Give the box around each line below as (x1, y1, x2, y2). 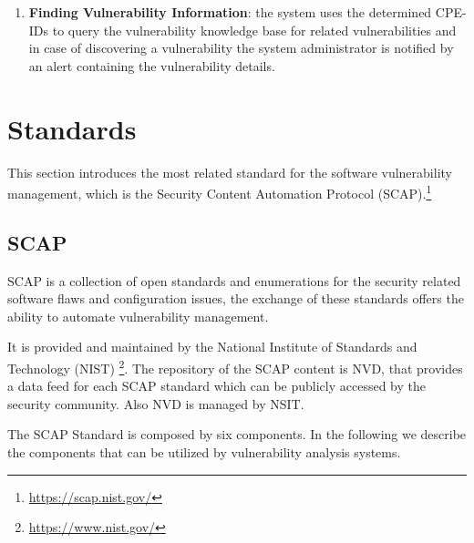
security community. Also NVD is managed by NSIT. (7, 394, 304, 413)
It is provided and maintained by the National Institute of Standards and (7, 337, 417, 356)
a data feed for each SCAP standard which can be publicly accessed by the (7, 376, 426, 395)
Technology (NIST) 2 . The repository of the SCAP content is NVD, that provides (7, 355, 463, 377)
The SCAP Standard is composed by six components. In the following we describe (7, 425, 467, 444)
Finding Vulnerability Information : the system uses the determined (28, 3, 432, 21)
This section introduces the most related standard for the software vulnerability (7, 162, 452, 181)
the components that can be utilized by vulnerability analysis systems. (7, 442, 401, 461)
